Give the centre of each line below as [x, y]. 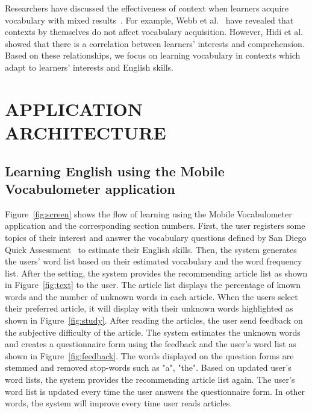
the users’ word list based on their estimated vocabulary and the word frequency [154, 261]
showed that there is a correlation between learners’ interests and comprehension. [155, 43]
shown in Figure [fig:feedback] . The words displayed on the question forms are [149, 355]
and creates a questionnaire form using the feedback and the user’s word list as [151, 344]
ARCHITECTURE [86, 132]
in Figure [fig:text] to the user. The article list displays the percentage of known [153, 285]
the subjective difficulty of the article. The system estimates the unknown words [153, 332]
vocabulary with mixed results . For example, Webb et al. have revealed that [149, 20]
